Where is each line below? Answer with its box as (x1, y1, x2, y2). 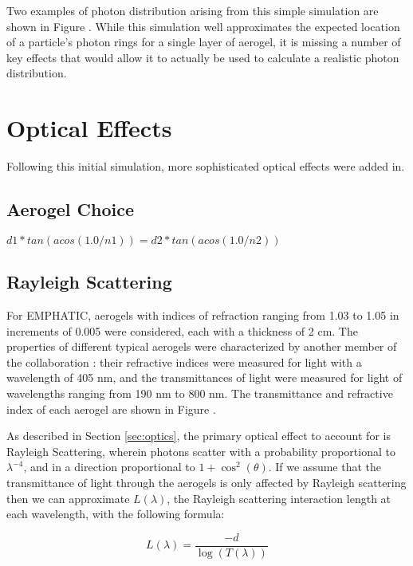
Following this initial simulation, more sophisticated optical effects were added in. (6, 158, 405, 175)
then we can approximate (6, 489, 130, 506)
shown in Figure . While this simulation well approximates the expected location (6, 18, 400, 34)
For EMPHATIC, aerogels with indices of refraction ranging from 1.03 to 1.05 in (6, 307, 399, 324)
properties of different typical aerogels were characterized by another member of (6, 338, 397, 355)
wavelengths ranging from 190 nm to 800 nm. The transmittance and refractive (6, 385, 393, 402)
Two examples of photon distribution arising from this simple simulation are (6, 2, 379, 18)
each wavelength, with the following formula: (6, 505, 225, 522)
